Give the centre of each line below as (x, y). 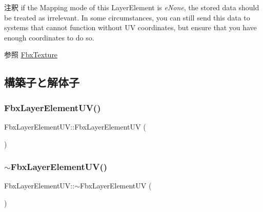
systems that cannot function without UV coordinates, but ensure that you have (130, 27)
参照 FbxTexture (31, 55)
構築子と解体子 (42, 82)
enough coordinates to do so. (49, 37)
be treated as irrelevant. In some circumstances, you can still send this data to (127, 17)
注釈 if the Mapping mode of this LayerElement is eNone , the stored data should (132, 7)
